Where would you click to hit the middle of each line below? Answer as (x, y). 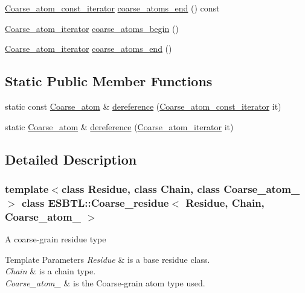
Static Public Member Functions (109, 81)
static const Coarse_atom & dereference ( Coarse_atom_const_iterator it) (143, 106)
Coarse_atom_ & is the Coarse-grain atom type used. (105, 282)
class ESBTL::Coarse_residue (95, 202)
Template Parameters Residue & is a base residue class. (108, 259)
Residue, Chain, (225, 202)
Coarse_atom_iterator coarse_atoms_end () (88, 49)
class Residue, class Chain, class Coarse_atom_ (181, 188)
